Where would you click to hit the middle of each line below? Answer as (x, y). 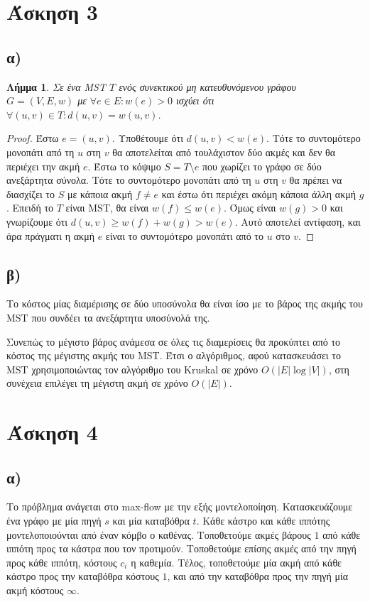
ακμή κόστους (35, 590)
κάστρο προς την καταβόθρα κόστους (83, 576)
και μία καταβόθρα (151, 521)
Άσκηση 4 (52, 432)
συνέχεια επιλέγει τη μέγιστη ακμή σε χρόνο (97, 383)
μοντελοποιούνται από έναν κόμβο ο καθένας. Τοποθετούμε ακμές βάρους (159, 534)
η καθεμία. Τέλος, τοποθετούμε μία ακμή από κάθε (236, 562)
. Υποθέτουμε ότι (147, 138)
